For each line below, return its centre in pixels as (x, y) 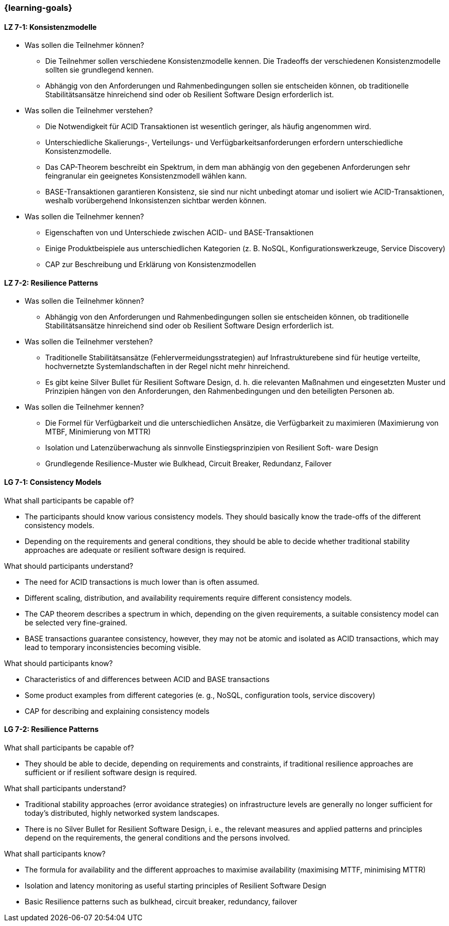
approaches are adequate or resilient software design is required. (135, 550)
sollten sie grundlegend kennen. (100, 70)
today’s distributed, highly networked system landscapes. (122, 813)
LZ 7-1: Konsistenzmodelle (51, 27)
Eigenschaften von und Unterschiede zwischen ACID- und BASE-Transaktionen (180, 233)
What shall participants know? (55, 853)
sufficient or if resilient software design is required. (111, 772)
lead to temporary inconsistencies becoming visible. (113, 647)
